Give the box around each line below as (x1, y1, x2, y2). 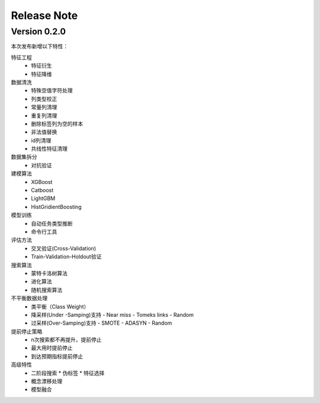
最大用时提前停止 (31, 344, 73, 351)
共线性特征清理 (31, 145, 68, 153)
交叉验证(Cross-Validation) (31, 245, 97, 252)
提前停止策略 (11, 328, 43, 335)
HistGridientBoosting (31, 203, 82, 210)
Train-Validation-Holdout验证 (31, 253, 102, 261)
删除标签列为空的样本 (31, 120, 83, 127)
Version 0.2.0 (11, 26, 66, 37)
